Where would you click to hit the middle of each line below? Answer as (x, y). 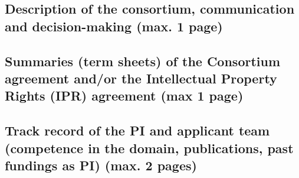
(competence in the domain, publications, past (149, 148)
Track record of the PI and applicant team (137, 130)
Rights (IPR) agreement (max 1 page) (124, 96)
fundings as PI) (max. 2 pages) (101, 165)
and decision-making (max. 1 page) (114, 26)
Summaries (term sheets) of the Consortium (143, 61)
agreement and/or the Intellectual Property (141, 78)
